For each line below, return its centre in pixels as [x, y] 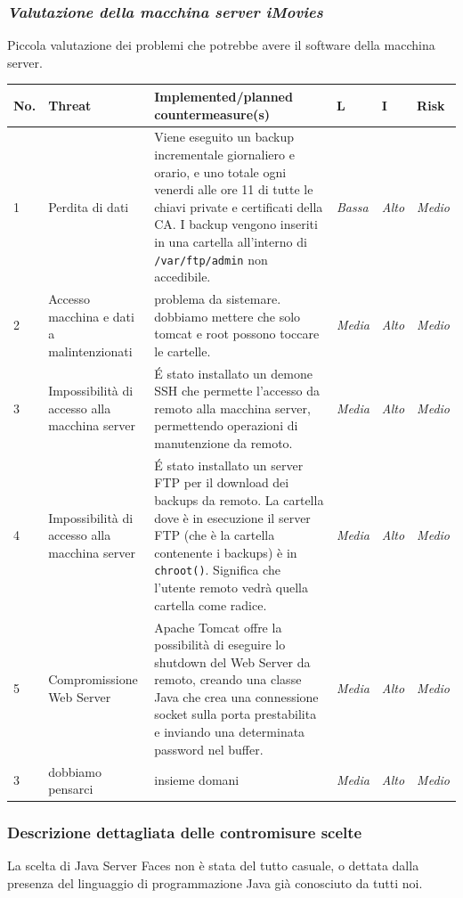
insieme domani [197, 780]
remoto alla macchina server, [232, 408]
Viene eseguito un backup [224, 137]
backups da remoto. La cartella [239, 500]
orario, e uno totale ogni [220, 171]
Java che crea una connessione [236, 696]
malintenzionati [90, 351]
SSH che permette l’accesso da [237, 391]
